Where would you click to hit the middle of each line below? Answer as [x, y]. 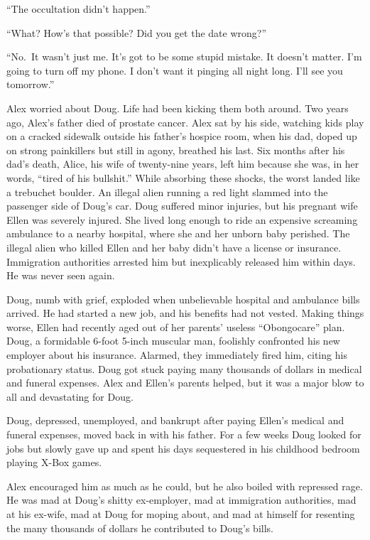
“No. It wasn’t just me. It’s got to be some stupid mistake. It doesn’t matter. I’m [184, 56]
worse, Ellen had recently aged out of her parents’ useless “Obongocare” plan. [176, 326]
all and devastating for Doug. [70, 396]
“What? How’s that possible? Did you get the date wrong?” [137, 32]
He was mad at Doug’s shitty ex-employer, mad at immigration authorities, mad [181, 500]
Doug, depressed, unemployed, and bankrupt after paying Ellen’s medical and [175, 420]
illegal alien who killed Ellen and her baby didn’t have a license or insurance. [174, 247]
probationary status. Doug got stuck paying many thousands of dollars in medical [184, 368]
